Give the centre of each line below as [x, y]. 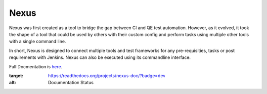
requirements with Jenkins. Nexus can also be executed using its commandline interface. [100, 57]
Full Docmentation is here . [36, 66]
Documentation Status [71, 83]
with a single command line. [38, 42]
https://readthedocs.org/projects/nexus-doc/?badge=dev [107, 75]
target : [16, 75]
